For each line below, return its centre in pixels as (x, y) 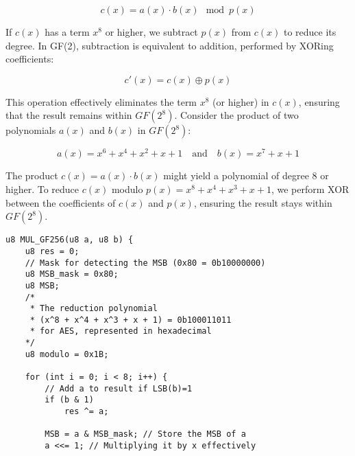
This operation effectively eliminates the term (101, 101)
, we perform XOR (310, 189)
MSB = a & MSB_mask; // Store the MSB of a (145, 434)
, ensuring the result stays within (263, 202)
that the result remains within (69, 115)
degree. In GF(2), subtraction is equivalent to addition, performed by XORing (170, 45)
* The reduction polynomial (94, 309)
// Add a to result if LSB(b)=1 (119, 388)
